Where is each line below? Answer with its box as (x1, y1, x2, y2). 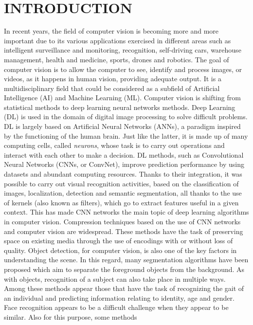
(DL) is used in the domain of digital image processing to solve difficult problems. (4, 111, 248, 122)
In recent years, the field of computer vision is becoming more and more (4, 26, 218, 36)
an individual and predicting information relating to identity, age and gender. (4, 292, 235, 303)
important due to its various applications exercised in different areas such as (4, 35, 231, 45)
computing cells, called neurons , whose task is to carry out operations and (4, 140, 225, 150)
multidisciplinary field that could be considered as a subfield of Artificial (4, 83, 220, 93)
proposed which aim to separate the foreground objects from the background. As (4, 264, 245, 274)
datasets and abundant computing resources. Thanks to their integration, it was (4, 169, 242, 179)
